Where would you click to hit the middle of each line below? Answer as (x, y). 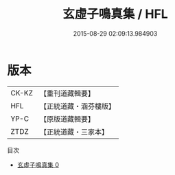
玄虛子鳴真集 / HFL (115, 14)
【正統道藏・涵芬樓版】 (77, 106)
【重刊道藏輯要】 (67, 93)
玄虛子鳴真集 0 (38, 165)
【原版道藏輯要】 (67, 119)
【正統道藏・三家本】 (74, 132)
